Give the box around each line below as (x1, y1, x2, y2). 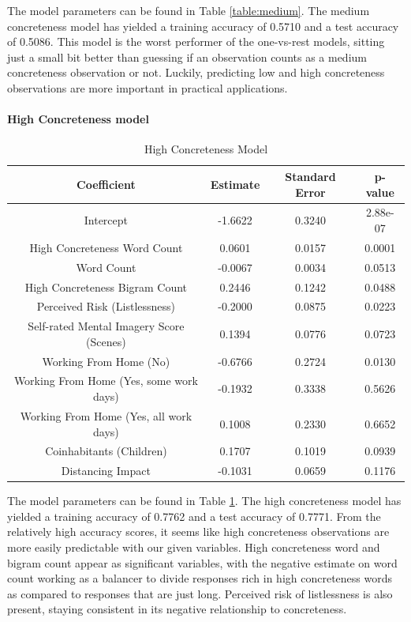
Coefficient (77, 175, 136, 192)
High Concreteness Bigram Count (24, 278, 188, 295)
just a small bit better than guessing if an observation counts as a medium (7, 48, 367, 65)
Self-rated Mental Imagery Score (28, 318, 185, 334)
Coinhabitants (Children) (45, 443, 167, 459)
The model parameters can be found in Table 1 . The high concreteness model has (7, 492, 402, 509)
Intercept (84, 212, 129, 228)
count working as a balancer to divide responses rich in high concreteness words (7, 570, 393, 586)
